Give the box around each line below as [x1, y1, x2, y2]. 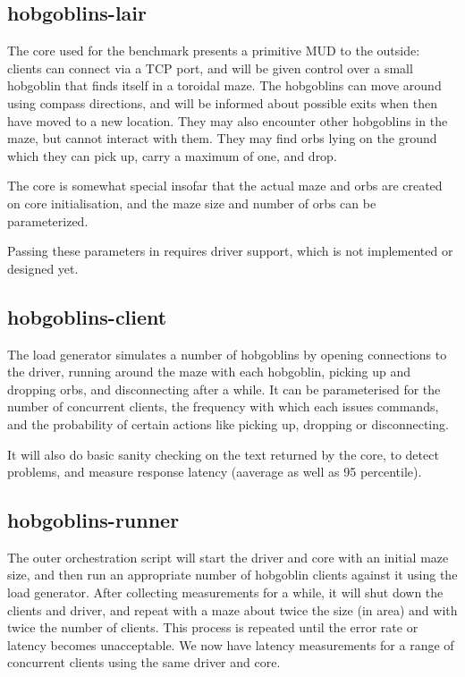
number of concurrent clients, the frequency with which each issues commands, [7, 397, 439, 416]
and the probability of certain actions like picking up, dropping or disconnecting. [7, 414, 449, 433]
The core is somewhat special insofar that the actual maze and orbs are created [7, 176, 443, 195]
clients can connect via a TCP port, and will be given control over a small [7, 58, 413, 77]
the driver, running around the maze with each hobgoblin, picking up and [7, 362, 410, 381]
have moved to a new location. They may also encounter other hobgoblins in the [7, 111, 448, 130]
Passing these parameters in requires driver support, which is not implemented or [7, 241, 453, 260]
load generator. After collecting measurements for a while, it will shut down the [7, 583, 444, 602]
